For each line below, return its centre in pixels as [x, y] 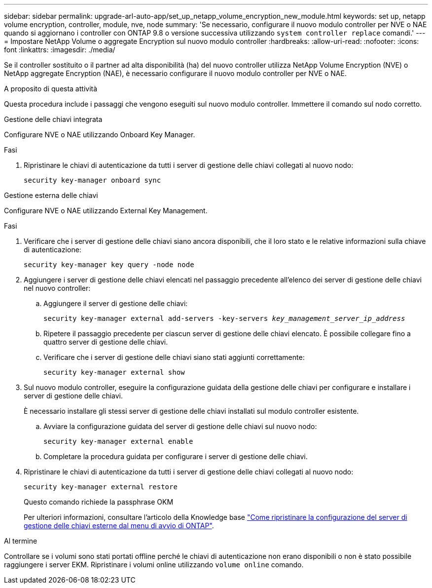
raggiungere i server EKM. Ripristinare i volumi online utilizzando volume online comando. [154, 565]
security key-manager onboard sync [92, 180]
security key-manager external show [114, 372]
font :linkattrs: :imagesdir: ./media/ [60, 50]
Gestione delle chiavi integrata [53, 119]
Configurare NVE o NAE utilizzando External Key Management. [106, 211]
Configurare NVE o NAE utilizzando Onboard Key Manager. [100, 135]
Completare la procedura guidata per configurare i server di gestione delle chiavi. [176, 456]
